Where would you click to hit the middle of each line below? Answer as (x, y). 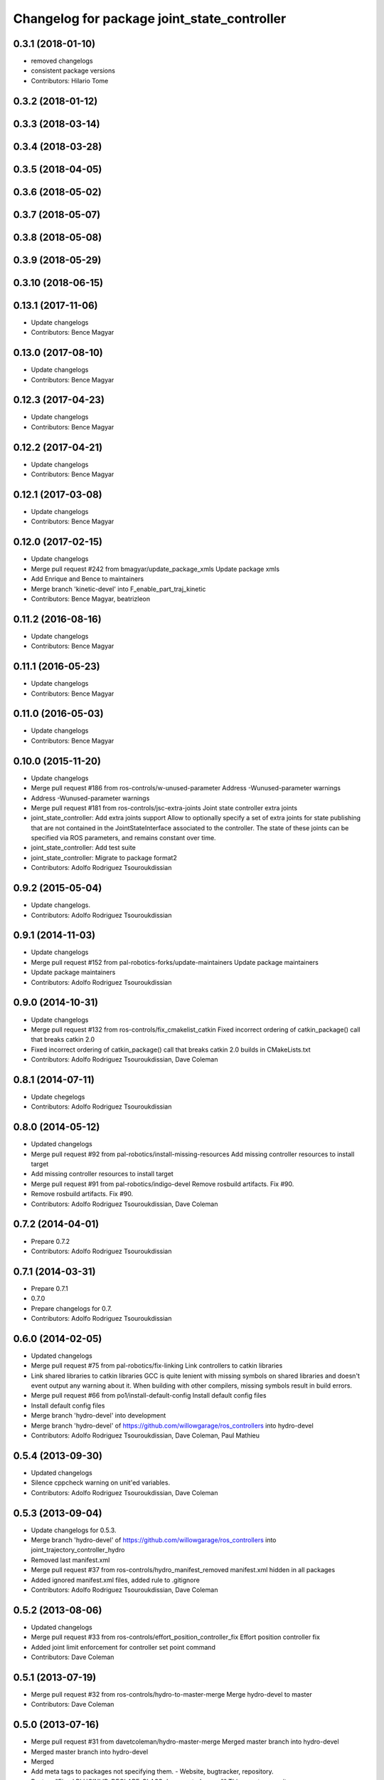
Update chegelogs (58, 1097)
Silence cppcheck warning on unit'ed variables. (101, 1483)
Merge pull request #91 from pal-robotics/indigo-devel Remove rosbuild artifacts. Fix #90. (162, 1184)
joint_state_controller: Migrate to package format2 (104, 857)
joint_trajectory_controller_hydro (78, 1550)
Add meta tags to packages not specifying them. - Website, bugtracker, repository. (152, 1771)
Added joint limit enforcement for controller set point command (123, 1647)
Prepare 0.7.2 (50, 1241)
